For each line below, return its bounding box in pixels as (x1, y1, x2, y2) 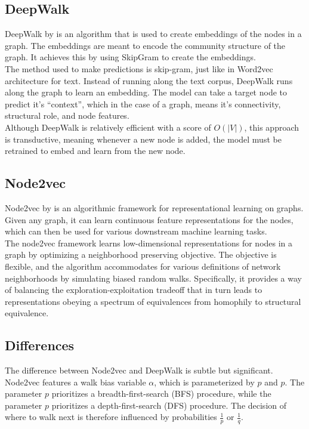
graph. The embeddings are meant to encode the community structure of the (5, 39, 286, 51)
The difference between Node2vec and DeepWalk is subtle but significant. (5, 364, 273, 376)
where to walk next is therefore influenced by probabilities (5, 411, 217, 423)
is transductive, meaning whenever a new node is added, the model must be (5, 132, 282, 145)
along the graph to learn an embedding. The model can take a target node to (5, 86, 288, 98)
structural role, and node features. (5, 109, 129, 122)
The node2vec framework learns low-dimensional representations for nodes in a (5, 236, 293, 249)
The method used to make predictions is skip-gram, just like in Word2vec (5, 62, 273, 75)
